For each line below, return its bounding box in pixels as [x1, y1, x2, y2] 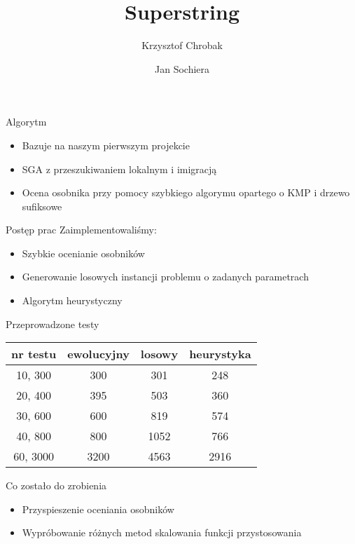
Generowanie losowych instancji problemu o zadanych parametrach [22, 269, 309, 284]
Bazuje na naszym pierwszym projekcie [22, 137, 190, 152]
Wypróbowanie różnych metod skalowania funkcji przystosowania [22, 525, 302, 540]
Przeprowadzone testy [6, 316, 99, 331]
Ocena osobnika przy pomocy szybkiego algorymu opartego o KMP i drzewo [22, 185, 350, 200]
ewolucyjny [67, 346, 130, 362]
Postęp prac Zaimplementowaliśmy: [6, 222, 157, 237]
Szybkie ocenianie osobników [22, 245, 145, 260]
